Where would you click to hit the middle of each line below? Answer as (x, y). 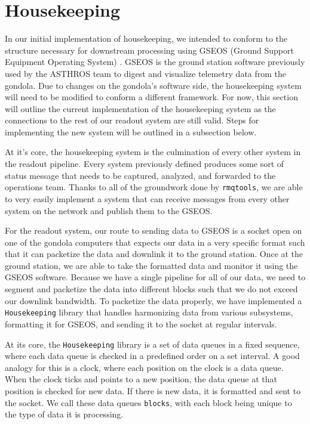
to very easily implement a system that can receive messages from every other (147, 198)
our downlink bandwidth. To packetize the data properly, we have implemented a (154, 300)
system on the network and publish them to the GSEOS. (109, 210)
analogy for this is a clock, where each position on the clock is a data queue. (144, 367)
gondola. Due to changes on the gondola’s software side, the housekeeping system (153, 85)
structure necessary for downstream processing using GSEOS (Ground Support (149, 50)
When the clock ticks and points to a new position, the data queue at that (141, 379)
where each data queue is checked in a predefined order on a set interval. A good (152, 356)
